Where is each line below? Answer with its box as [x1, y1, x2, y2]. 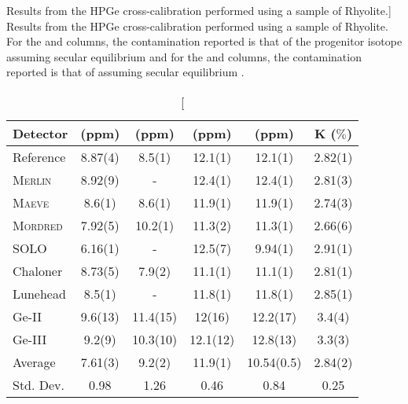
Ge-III [13, 329, 47, 348]
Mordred [13, 215, 63, 234]
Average [13, 352, 56, 371]
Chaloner [13, 261, 63, 280]
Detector [13, 123, 68, 142]
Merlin [13, 170, 52, 189]
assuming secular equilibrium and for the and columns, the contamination [6, 48, 362, 64]
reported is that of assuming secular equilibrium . [6, 64, 244, 80]
